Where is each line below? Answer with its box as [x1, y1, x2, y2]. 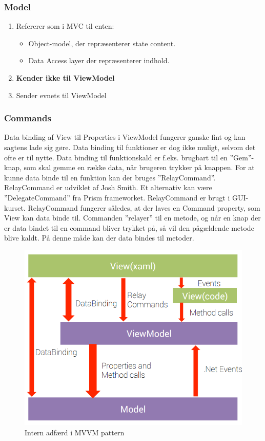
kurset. [4, 202, 26, 213]
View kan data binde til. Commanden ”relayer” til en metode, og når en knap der [4, 212, 261, 223]
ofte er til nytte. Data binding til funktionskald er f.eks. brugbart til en [4, 152, 228, 162]
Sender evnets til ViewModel [16, 89, 107, 100]
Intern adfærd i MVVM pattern [25, 427, 125, 437]
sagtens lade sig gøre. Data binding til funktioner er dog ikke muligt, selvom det [4, 142, 256, 152]
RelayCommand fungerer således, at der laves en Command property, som [28, 202, 260, 213]
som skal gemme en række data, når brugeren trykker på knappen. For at [24, 162, 255, 173]
